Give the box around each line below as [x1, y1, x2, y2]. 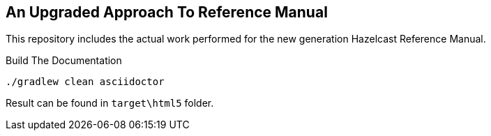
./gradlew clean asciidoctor [6, 76, 165, 88]
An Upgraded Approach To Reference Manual [6, 3, 328, 21]
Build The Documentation [6, 54, 122, 67]
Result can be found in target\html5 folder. [6, 97, 214, 109]
